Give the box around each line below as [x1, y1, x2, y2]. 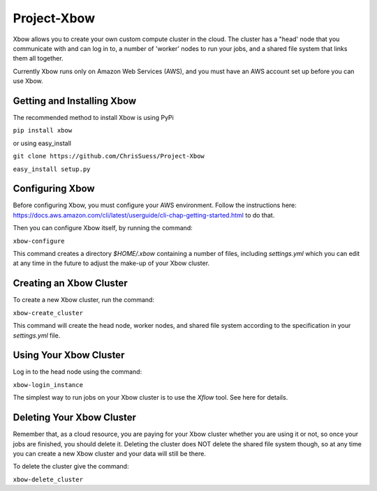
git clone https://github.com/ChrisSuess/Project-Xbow [13, 152, 205, 160]
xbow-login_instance [13, 381, 84, 388]
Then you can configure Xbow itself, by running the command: [13, 224, 193, 232]
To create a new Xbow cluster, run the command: [13, 296, 155, 304]
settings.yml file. [13, 331, 61, 340]
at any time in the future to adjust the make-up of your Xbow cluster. [13, 259, 209, 268]
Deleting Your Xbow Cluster [13, 411, 136, 423]
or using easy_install [13, 139, 71, 147]
